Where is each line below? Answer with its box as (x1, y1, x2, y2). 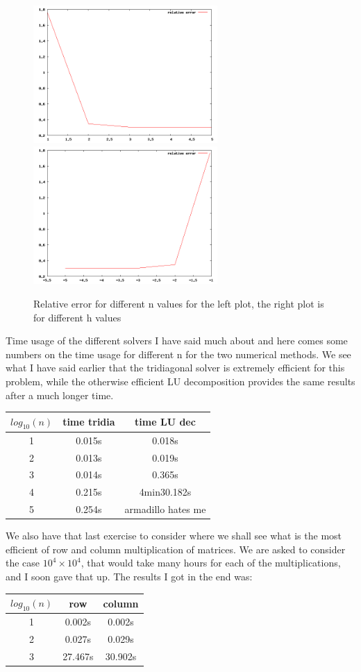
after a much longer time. (6, 387, 114, 402)
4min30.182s (139, 485, 192, 499)
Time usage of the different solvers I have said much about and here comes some (6, 333, 348, 348)
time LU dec (135, 414, 196, 429)
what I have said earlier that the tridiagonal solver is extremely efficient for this (6, 360, 345, 375)
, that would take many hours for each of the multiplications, (81, 555, 341, 570)
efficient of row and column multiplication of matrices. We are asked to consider (6, 541, 346, 556)
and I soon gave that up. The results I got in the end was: (6, 569, 253, 583)
